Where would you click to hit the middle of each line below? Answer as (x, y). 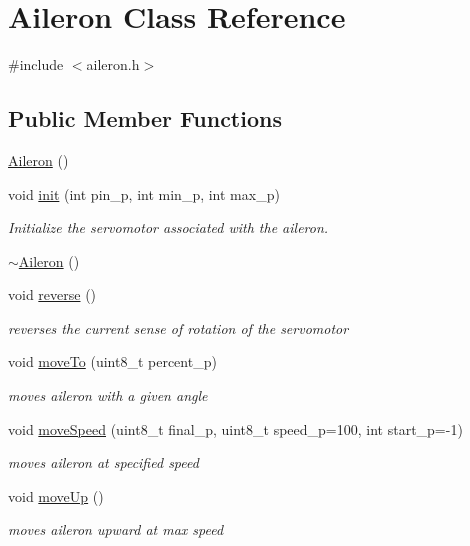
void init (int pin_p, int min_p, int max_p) (144, 193)
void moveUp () (56, 495)
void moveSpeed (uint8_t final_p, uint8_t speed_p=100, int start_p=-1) (235, 428)
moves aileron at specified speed (103, 462)
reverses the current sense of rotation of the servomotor (178, 327)
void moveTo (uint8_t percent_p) (112, 361)
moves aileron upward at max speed (116, 529)
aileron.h (113, 64)
